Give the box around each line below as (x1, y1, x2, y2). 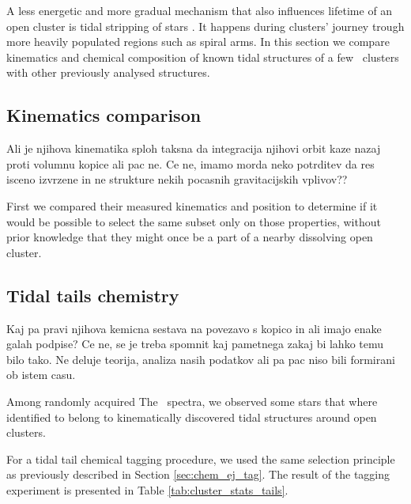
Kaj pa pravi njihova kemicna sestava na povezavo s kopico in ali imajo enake (6, 320, 382, 336)
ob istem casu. (6, 366, 76, 383)
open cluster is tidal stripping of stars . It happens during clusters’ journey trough (6, 17, 405, 34)
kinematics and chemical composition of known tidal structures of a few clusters (6, 48, 399, 65)
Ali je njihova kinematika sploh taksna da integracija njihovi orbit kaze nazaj (6, 140, 381, 157)
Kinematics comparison (6, 103, 202, 127)
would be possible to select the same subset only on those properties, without (6, 213, 381, 229)
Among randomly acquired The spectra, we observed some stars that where (6, 392, 378, 409)
